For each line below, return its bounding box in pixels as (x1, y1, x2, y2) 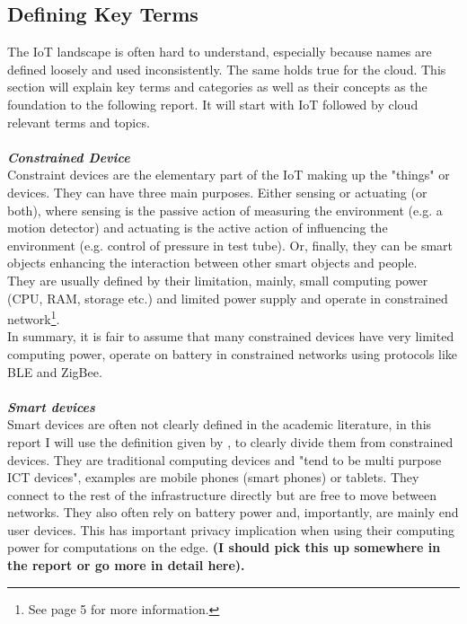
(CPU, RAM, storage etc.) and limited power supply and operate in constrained (7, 288, 448, 307)
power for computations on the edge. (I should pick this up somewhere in (7, 538, 441, 557)
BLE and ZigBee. (7, 362, 102, 381)
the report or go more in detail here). (7, 556, 245, 575)
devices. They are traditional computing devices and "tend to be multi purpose (7, 450, 442, 469)
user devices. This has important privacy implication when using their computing (7, 520, 454, 539)
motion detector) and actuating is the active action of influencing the (7, 218, 388, 237)
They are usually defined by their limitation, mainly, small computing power (7, 270, 428, 289)
